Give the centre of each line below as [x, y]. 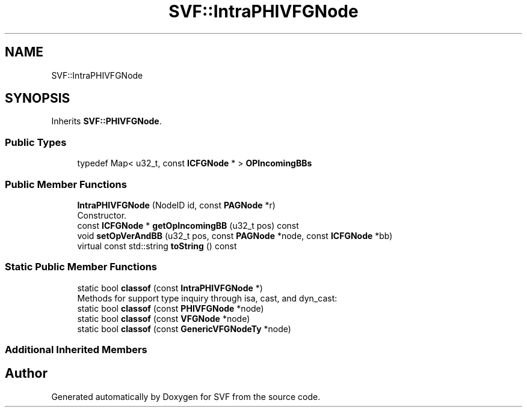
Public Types [36, 142]
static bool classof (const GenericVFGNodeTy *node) [184, 329]
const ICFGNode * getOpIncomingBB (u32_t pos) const [188, 225]
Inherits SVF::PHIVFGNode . [106, 121]
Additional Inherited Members [76, 350]
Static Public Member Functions [81, 267]
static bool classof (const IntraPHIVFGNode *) [170, 288]
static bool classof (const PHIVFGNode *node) [171, 308]
